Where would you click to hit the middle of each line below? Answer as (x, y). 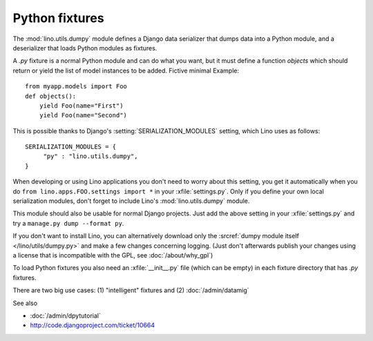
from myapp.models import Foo (76, 87)
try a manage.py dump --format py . (68, 223)
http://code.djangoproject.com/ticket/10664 (93, 325)
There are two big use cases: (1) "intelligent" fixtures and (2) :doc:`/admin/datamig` (131, 291)
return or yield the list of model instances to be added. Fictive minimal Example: (126, 70)
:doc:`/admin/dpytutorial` (66, 315)
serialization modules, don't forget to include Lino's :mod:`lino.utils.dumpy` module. (131, 201)
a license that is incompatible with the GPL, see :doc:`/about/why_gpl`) (113, 255)
